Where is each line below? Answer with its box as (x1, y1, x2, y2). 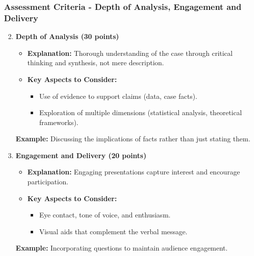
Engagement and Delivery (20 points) (15, 150, 147, 160)
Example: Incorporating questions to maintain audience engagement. (15, 243, 228, 253)
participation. (27, 176, 69, 187)
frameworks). (39, 117, 79, 127)
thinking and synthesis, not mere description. (27, 57, 164, 68)
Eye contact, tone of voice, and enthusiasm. (39, 210, 170, 220)
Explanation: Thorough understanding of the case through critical (27, 47, 233, 58)
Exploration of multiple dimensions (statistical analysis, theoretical (39, 107, 242, 118)
